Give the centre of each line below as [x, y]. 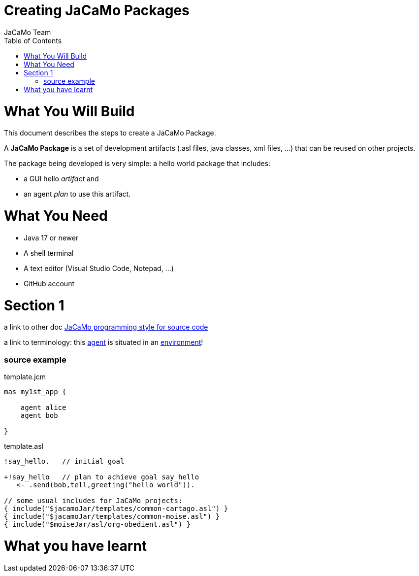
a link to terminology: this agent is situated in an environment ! [104, 342]
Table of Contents [33, 40]
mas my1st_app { [35, 392]
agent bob [39, 415]
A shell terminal [49, 253]
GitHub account [49, 283]
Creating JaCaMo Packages [97, 10]
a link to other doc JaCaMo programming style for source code [106, 327]
